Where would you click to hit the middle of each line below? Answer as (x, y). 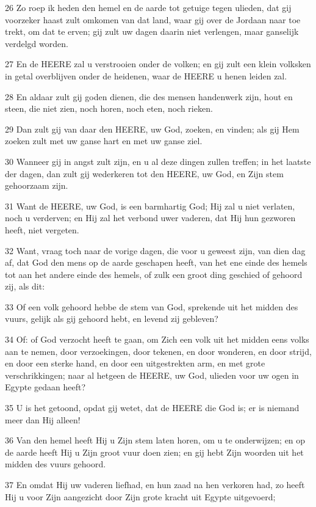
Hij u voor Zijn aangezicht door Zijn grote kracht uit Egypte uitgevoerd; (140, 496)
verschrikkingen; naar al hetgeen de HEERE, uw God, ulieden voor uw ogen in (152, 375)
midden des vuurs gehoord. (56, 464)
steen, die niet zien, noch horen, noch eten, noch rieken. (109, 108)
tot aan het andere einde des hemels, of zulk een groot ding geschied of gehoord (154, 274)
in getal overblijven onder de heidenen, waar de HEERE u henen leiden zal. (146, 75)
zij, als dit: (25, 286)
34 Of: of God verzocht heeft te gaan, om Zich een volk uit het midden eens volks (157, 339)
